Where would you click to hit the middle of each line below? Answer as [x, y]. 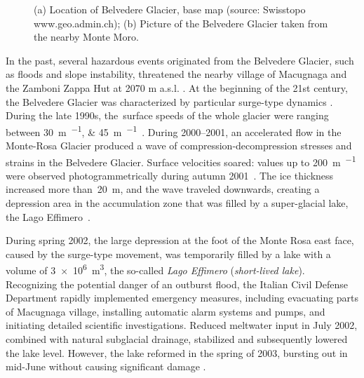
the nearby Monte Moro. [86, 37]
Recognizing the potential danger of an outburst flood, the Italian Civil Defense [177, 284]
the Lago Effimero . [48, 216]
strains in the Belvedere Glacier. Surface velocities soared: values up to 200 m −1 [181, 161]
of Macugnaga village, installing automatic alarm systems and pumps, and [166, 311]
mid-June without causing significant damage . [106, 366]
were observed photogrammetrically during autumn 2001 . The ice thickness [170, 175]
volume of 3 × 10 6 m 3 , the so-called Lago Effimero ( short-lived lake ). [155, 269]
